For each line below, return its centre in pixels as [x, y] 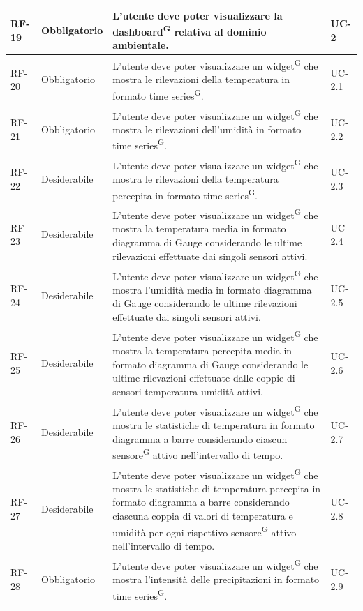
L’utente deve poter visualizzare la [198, 15]
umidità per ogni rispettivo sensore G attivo [205, 531]
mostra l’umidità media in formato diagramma [212, 289]
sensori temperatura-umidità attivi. [188, 391]
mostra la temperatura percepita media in [202, 350]
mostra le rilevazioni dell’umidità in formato [207, 129]
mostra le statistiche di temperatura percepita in [217, 488]
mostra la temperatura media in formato [199, 228]
